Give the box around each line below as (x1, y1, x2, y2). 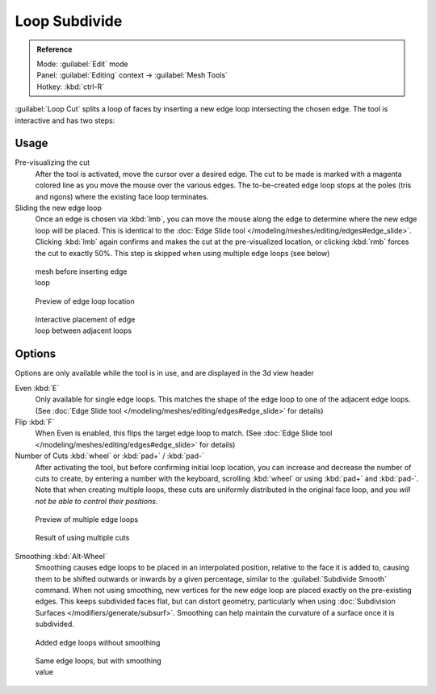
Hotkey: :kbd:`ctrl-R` (36, 82, 105, 91)
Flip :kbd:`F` (15, 417, 55, 427)
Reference (36, 44, 73, 54)
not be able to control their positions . (35, 496, 158, 506)
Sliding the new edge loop (15, 203, 103, 212)
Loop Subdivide (15, 12, 123, 30)
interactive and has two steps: (15, 116, 115, 125)
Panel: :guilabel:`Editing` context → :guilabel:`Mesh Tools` (36, 70, 228, 80)
